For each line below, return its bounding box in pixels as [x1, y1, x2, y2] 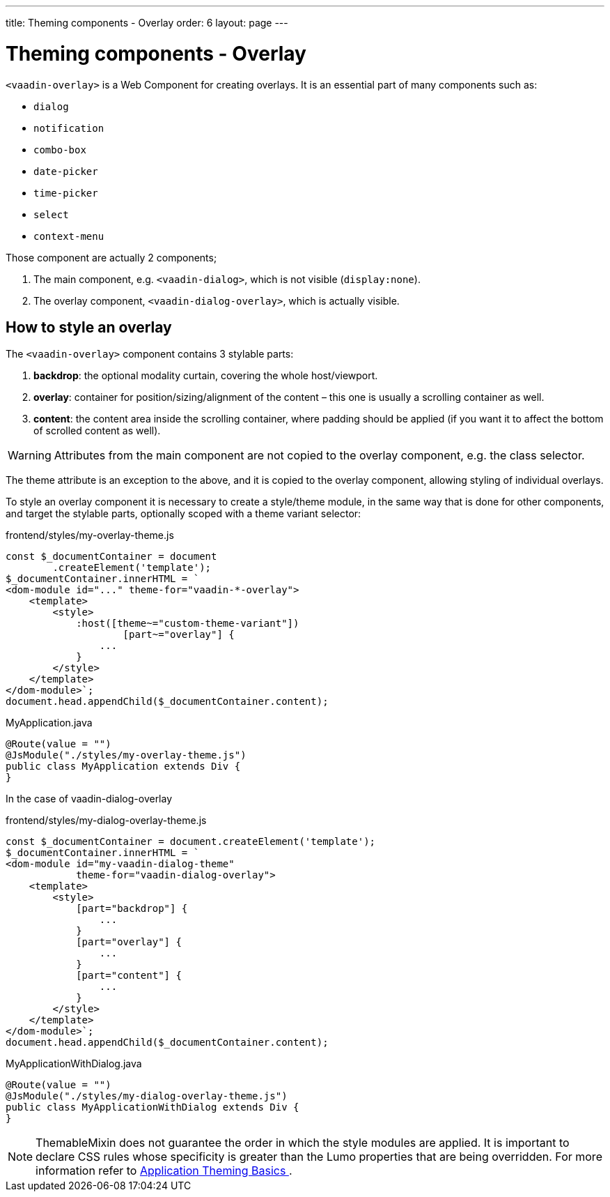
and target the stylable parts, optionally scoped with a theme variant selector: [6, 508, 361, 520]
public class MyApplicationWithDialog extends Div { [6, 1101, 299, 1113]
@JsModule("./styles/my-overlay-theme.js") [6, 749, 247, 761]
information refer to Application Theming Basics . [36, 1164, 292, 1178]
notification [33, 122, 104, 134]
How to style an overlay [6, 318, 172, 336]
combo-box [33, 144, 86, 155]
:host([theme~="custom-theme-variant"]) [76, 618, 299, 630]
